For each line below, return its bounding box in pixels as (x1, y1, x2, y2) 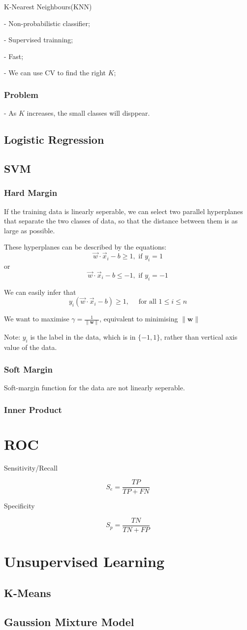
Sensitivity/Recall (4, 462, 58, 472)
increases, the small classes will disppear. (27, 108, 150, 118)
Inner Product (4, 403, 62, 415)
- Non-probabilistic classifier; (4, 18, 90, 28)
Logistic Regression (4, 132, 104, 147)
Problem (4, 88, 38, 100)
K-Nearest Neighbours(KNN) (4, 1, 92, 11)
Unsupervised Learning (4, 551, 164, 571)
